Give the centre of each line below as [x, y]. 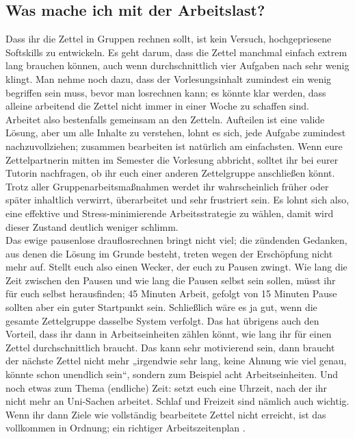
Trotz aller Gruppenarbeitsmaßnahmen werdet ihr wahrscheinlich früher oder [167, 186]
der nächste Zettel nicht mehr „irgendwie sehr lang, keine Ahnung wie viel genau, [176, 361]
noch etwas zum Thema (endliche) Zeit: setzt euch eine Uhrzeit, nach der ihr [166, 387]
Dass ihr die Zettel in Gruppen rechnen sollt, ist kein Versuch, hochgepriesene [169, 39]
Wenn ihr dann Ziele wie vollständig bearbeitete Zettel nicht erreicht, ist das [166, 414]
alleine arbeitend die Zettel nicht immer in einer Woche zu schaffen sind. [157, 106]
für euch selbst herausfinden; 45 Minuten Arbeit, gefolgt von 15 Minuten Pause [171, 293]
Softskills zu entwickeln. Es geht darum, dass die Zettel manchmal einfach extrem [176, 52]
